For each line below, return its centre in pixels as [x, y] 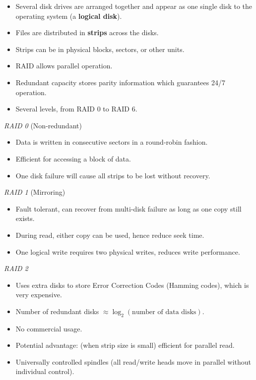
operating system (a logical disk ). [69, 16]
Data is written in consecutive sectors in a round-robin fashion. [112, 142]
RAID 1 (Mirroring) [35, 192]
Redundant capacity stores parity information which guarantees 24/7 [120, 82]
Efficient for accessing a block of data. [73, 158]
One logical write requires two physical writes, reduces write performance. [128, 251]
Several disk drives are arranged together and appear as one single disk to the [134, 6]
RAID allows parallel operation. [64, 66]
